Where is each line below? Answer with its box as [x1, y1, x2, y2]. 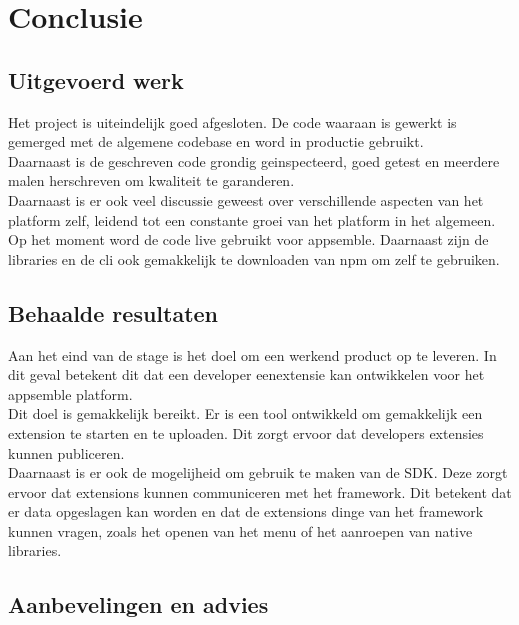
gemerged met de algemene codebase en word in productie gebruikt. [8, 131, 424, 152]
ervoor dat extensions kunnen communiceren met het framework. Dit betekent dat [8, 481, 512, 502]
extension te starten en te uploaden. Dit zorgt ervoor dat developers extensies [8, 422, 484, 443]
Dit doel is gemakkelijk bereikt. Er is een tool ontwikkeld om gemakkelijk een [8, 403, 483, 424]
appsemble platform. [8, 383, 133, 404]
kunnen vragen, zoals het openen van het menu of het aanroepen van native [8, 520, 473, 541]
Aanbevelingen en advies [8, 589, 269, 620]
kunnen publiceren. [8, 442, 125, 463]
